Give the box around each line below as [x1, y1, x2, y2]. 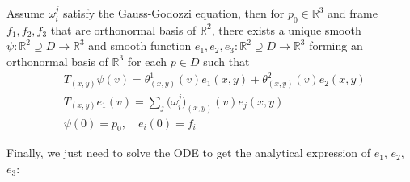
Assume [6, 5, 45, 21]
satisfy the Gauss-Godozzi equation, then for [63, 5, 285, 21]
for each [127, 52, 167, 69]
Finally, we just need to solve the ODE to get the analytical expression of [6, 144, 371, 161]
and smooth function [88, 37, 192, 54]
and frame [328, 5, 378, 21]
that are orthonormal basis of [50, 21, 197, 38]
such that [203, 52, 250, 69]
